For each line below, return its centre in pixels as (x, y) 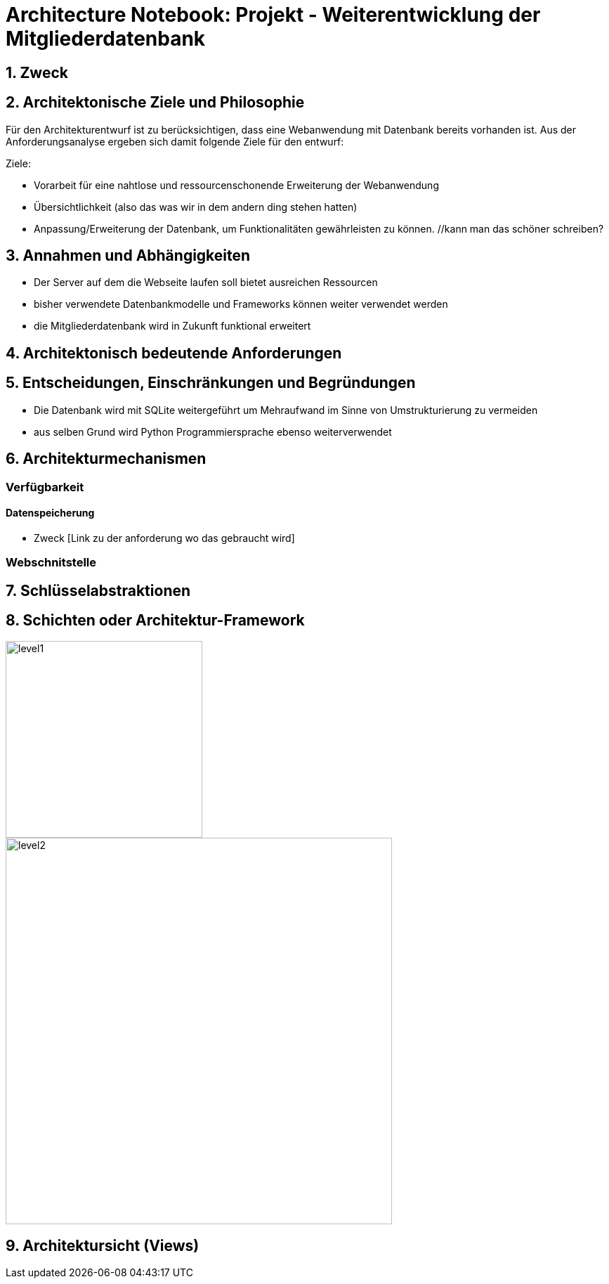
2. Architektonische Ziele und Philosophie (155, 103)
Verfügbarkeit (45, 487)
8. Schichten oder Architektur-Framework (155, 620)
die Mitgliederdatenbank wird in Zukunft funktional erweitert (172, 326)
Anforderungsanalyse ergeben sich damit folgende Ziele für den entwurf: (175, 141)
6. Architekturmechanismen (106, 459)
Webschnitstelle (51, 563)
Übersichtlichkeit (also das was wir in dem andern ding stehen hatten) (196, 207)
